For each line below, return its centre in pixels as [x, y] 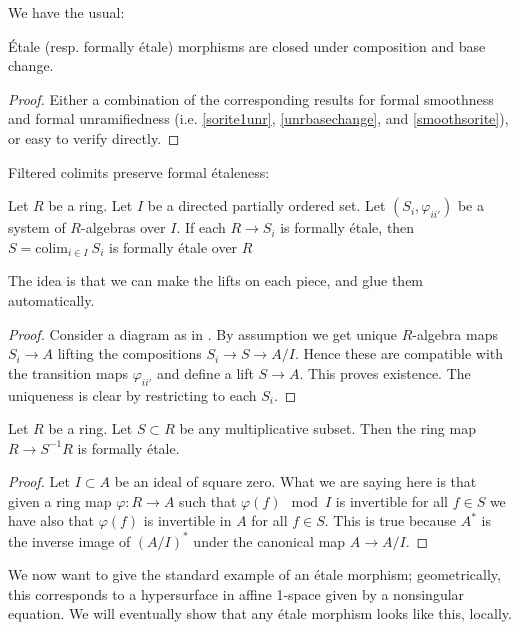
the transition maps [68, 372]
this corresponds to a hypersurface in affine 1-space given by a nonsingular [236, 593]
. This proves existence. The [385, 372]
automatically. [51, 299]
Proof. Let [39, 481]
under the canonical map [269, 540]
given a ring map [60, 500]
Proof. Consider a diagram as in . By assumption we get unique [203, 333]
